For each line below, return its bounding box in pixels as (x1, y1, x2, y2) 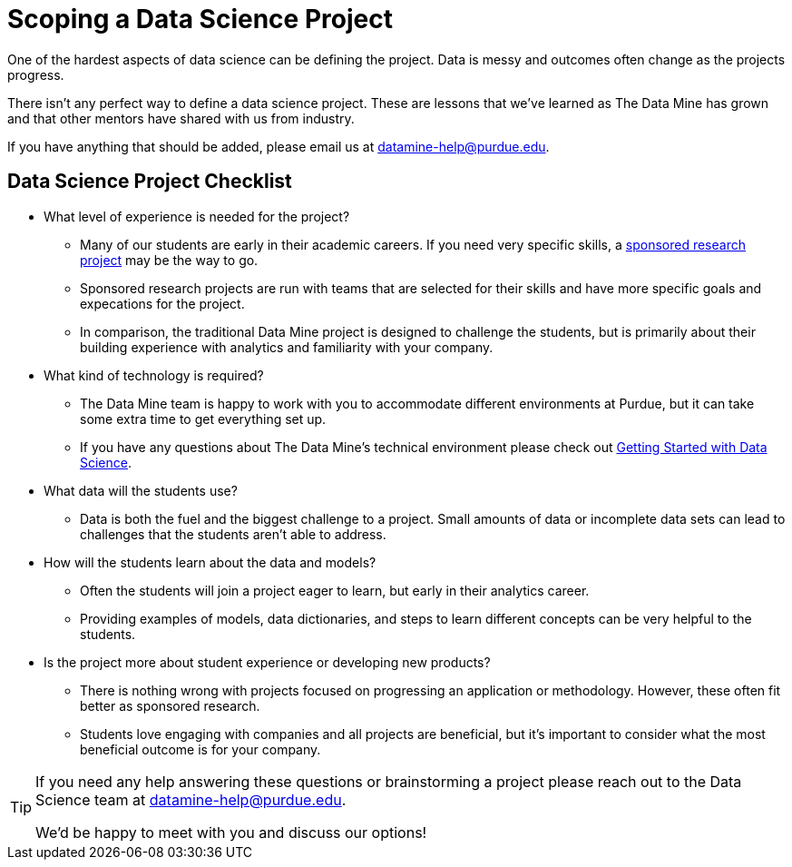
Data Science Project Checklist (7, 170, 292, 193)
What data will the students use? (44, 482, 238, 498)
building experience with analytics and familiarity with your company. (80, 339, 494, 355)
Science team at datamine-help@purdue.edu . (35, 790, 347, 809)
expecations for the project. (80, 295, 245, 311)
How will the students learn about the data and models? (44, 554, 376, 570)
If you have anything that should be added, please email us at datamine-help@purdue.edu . (7, 138, 550, 154)
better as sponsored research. (80, 697, 260, 714)
